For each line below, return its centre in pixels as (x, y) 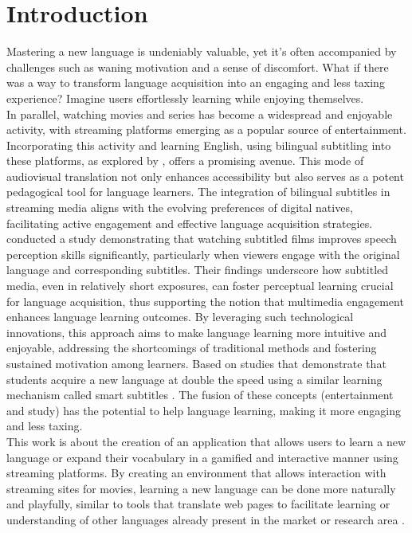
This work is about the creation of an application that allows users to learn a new (206, 441)
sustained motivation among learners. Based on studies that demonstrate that (196, 363)
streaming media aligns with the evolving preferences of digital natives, (180, 208)
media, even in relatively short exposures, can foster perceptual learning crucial (200, 286)
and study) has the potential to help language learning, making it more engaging (204, 410)
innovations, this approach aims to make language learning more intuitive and (197, 332)
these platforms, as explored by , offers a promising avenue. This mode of (185, 161)
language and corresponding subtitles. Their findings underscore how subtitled (198, 270)
